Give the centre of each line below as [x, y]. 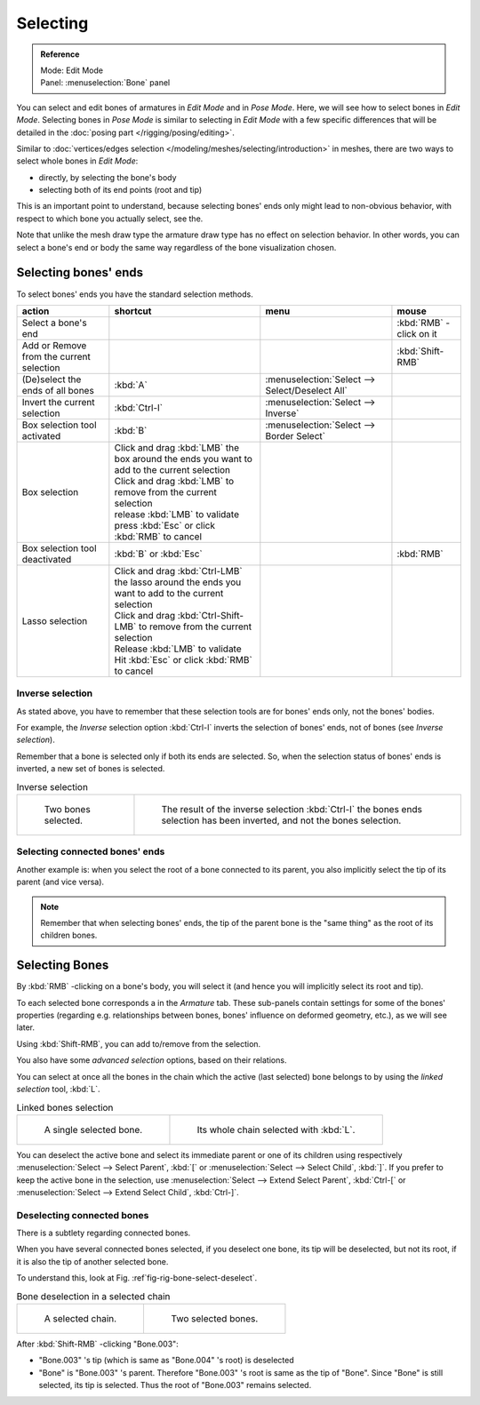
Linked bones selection [65, 1107]
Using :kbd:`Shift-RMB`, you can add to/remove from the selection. [139, 1043]
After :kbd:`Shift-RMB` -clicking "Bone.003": [98, 1344]
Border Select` [296, 435]
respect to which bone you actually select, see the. [110, 219]
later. [26, 1027]
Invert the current [58, 402]
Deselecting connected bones [83, 1215]
